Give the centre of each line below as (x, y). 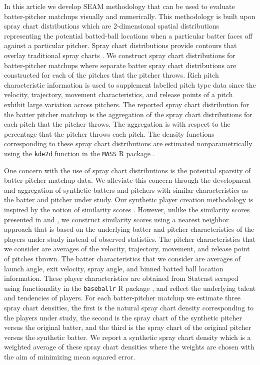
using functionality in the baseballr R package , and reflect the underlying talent (130, 288)
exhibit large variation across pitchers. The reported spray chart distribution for (127, 104)
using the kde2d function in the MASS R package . (79, 153)
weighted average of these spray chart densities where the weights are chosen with (129, 347)
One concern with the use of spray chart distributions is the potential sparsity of (127, 170)
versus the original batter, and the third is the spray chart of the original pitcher (128, 327)
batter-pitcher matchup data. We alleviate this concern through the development (128, 180)
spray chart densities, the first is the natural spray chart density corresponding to (129, 307)
